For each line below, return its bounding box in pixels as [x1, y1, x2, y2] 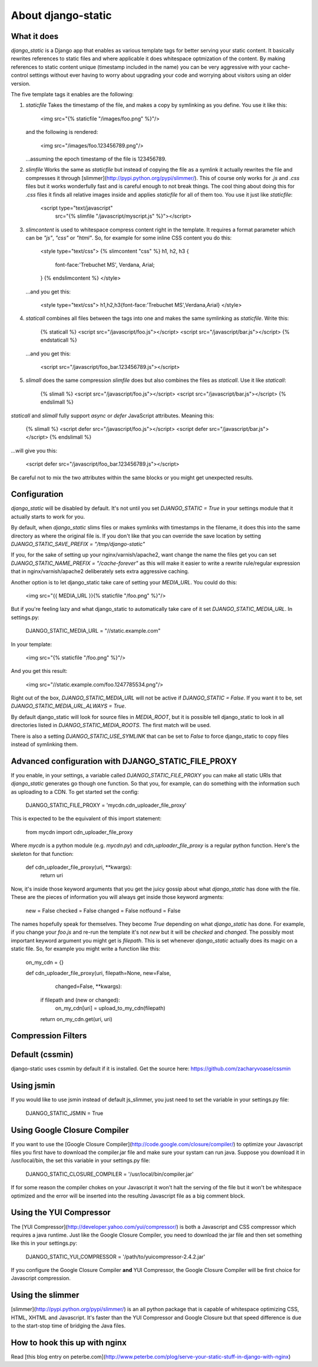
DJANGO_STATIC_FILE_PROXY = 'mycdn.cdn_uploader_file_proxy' [25, 802, 187, 809]
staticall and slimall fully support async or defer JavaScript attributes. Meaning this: [11, 412, 214, 419]
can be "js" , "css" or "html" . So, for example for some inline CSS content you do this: [25, 234, 232, 241]
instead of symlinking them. [11, 741, 78, 748]
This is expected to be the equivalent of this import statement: [11, 815, 162, 822]
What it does [11, 31, 59, 41]
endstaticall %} [40, 336, 78, 344]
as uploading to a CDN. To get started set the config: [11, 788, 139, 795]
